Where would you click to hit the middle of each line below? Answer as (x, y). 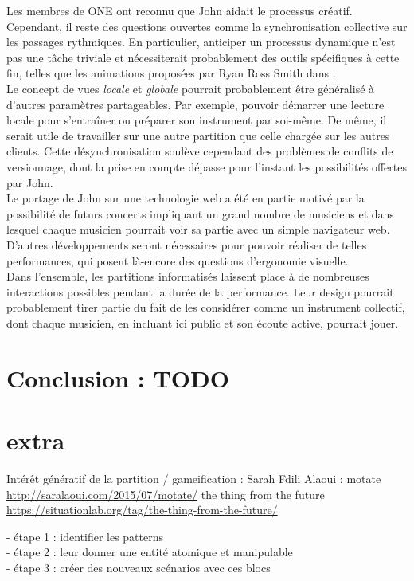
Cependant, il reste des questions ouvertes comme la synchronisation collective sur (207, 26)
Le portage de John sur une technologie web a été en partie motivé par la (186, 198)
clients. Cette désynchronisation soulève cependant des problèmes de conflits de (200, 151)
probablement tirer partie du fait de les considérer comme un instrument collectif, (206, 307)
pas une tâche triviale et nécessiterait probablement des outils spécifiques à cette (203, 57)
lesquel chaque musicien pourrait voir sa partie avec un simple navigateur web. (198, 229)
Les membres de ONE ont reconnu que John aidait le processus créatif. (180, 10)
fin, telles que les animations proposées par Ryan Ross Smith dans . (171, 73)
